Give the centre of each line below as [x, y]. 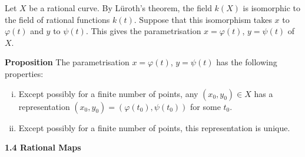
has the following [247, 62]
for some [205, 106]
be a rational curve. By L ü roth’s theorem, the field [120, 8]
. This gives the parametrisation [143, 31]
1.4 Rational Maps [43, 147]
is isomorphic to [272, 8]
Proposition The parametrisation [67, 62]
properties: [24, 73]
